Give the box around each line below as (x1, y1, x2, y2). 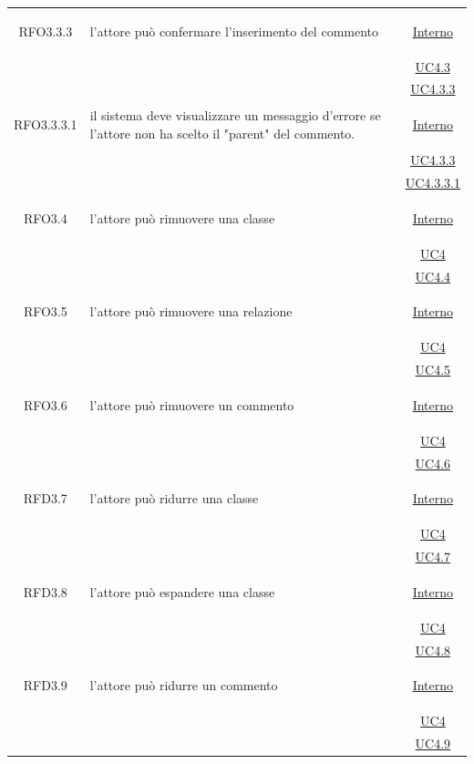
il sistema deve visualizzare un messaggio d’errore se (89, 106, 381, 125)
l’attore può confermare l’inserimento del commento (89, 21, 379, 40)
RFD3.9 (23, 676, 67, 695)
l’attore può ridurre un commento (89, 676, 278, 695)
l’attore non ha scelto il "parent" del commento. (89, 124, 355, 143)
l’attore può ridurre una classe (89, 489, 259, 508)
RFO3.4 (23, 208, 67, 227)
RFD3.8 (23, 582, 67, 601)
